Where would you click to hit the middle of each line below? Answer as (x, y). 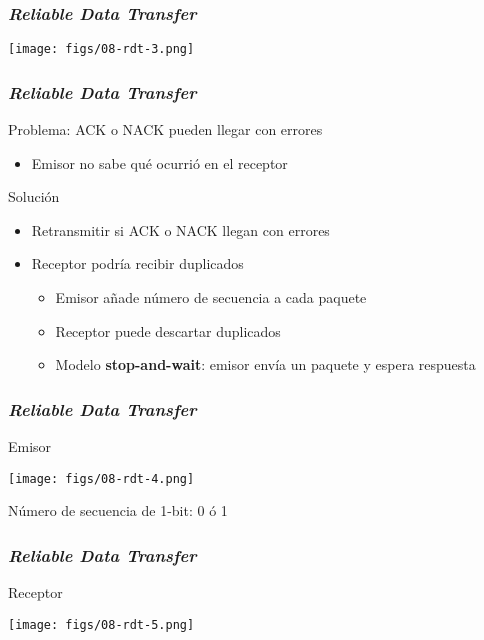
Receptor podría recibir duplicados (137, 263)
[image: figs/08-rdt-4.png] (101, 478)
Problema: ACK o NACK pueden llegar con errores (165, 129)
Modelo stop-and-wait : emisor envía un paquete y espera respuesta (265, 364)
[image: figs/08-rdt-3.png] (101, 49)
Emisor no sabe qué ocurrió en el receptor (159, 162)
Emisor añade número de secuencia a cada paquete (211, 297)
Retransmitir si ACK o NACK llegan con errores (180, 229)
